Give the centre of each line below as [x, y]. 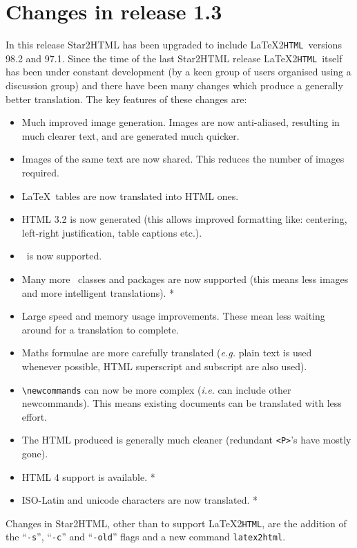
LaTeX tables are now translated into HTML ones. [130, 195]
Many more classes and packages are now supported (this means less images [185, 278]
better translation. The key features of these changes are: [126, 99]
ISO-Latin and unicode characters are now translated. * [139, 500]
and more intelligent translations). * [98, 292]
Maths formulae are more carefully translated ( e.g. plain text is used [167, 353]
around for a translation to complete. [100, 329]
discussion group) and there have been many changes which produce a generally [174, 85]
